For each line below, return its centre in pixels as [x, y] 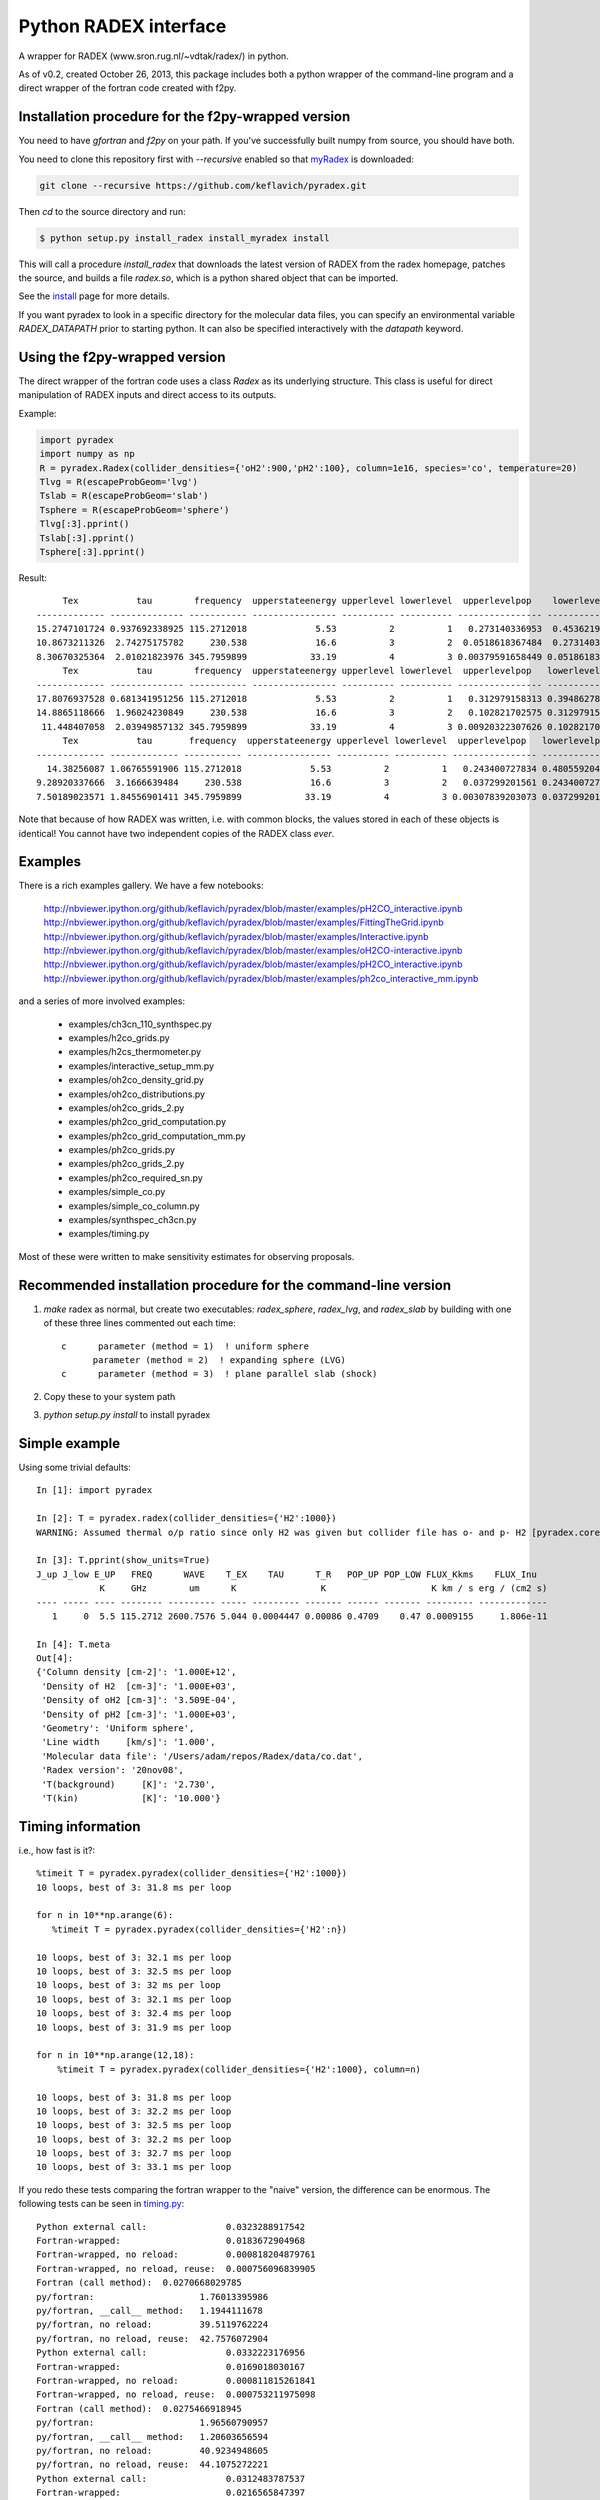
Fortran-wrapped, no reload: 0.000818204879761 [176, 2254]
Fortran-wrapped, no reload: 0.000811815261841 [176, 2380]
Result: [32, 577]
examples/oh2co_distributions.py [136, 1094]
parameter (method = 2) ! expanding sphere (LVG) [219, 1359]
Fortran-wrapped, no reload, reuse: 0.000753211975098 [176, 2394]
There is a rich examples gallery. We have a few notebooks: [141, 886]
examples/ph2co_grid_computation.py [147, 1122]
